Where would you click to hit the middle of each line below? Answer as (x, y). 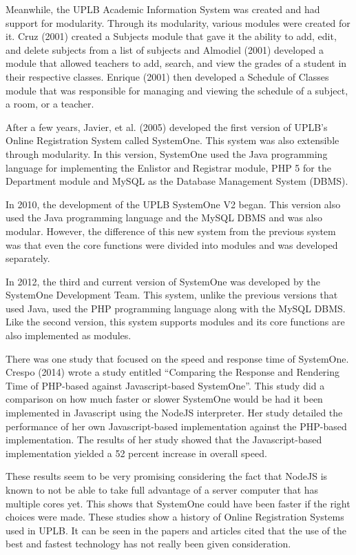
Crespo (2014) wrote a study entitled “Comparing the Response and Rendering (173, 372)
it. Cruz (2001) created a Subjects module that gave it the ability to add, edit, (171, 36)
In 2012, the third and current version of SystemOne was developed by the (163, 281)
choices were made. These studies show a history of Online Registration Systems (175, 517)
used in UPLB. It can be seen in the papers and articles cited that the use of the (176, 530)
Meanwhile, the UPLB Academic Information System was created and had (163, 9)
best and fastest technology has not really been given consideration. (148, 544)
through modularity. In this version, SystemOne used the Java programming (167, 153)
